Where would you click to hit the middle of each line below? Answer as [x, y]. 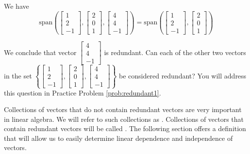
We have [17, 6]
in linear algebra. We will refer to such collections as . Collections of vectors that [124, 119]
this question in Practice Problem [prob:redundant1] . [83, 93]
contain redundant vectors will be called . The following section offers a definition [125, 128]
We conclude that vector [40, 52]
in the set [18, 75]
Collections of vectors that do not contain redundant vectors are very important [123, 109]
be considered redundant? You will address [183, 75]
